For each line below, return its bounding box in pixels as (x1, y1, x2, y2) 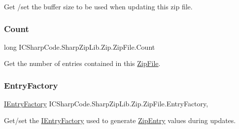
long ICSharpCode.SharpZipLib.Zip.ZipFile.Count (4, 41, 155, 52)
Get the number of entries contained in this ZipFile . (4, 58, 161, 68)
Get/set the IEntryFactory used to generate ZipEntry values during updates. (4, 115, 236, 125)
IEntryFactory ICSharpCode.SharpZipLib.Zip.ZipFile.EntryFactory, (4, 98, 208, 109)
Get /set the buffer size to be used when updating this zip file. (4, 1, 193, 11)
